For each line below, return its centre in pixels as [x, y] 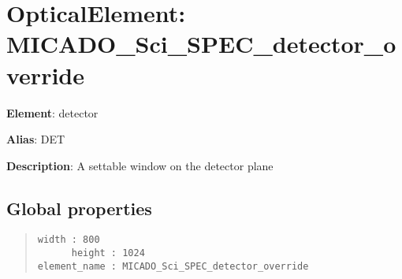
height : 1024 [108, 253]
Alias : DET [36, 139]
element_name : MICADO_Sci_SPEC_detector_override [173, 266]
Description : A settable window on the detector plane [140, 165]
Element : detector [52, 112]
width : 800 [69, 240]
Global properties [79, 208]
